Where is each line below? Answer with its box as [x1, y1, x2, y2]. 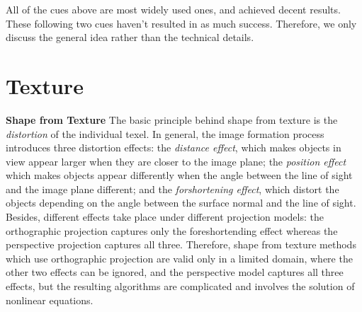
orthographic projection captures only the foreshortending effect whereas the [6, 223, 338, 238]
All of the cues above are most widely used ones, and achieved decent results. [6, 2, 341, 16]
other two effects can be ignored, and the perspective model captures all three [6, 265, 344, 279]
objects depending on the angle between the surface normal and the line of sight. [6, 195, 356, 210]
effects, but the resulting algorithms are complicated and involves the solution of [6, 279, 355, 294]
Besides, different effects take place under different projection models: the [6, 209, 324, 224]
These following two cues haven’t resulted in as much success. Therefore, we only [6, 16, 357, 30]
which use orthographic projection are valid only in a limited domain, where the [6, 250, 353, 265]
